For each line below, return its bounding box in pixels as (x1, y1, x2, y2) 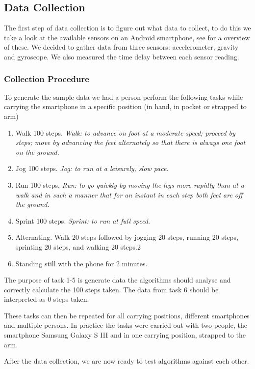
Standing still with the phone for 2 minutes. (15, 258, 148, 268)
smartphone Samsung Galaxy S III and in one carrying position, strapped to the (4, 330, 246, 340)
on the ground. (15, 146, 59, 157)
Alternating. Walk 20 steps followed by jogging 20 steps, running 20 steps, (15, 232, 238, 242)
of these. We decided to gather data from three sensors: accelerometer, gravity (4, 42, 239, 52)
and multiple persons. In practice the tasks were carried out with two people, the (4, 320, 247, 330)
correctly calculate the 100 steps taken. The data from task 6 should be (4, 284, 219, 294)
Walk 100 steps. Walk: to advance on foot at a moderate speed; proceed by (15, 127, 235, 138)
